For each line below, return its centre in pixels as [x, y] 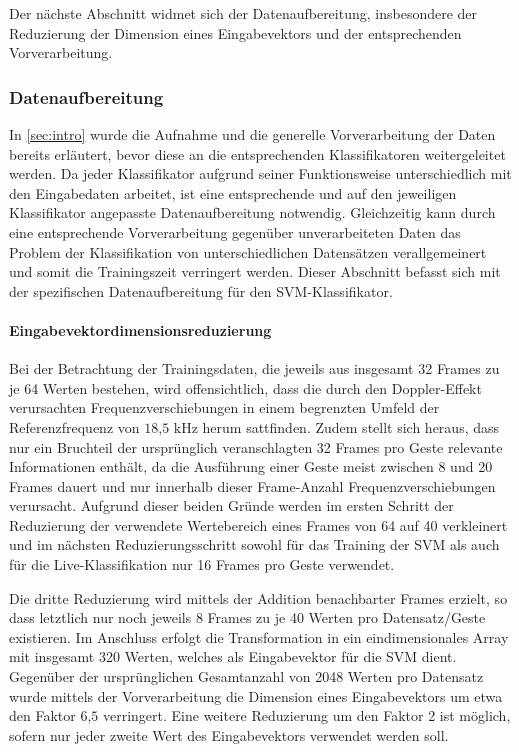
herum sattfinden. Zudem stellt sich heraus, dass [351, 426]
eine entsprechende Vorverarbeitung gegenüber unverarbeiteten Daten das [235, 231]
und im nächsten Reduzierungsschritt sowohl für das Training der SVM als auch [254, 544]
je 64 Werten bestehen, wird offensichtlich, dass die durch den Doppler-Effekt [245, 387]
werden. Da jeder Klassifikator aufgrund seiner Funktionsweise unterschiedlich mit [260, 173]
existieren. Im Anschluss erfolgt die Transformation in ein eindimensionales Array [259, 636]
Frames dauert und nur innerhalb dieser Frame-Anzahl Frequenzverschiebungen [252, 485]
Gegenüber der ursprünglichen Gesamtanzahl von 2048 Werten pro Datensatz [246, 676]
